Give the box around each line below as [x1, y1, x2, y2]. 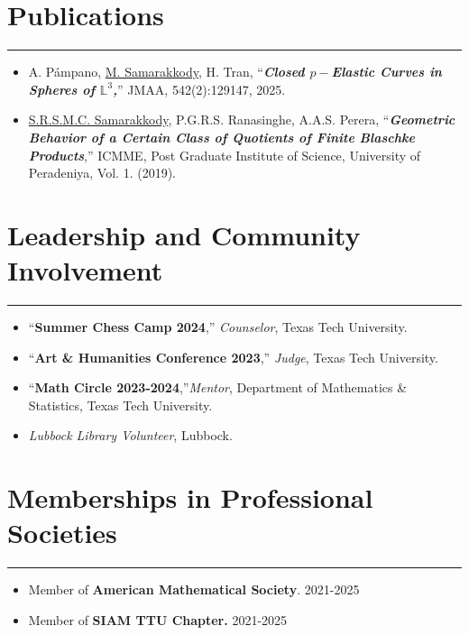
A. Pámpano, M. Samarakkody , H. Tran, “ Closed [28, 62, 305, 81]
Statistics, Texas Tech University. [28, 395, 213, 414]
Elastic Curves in [331, 62, 442, 81]
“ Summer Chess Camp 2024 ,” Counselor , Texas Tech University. [28, 317, 408, 336]
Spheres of [28, 79, 96, 98]
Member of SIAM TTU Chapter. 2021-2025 [28, 610, 288, 629]
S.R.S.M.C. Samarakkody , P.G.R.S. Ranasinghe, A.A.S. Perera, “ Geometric [28, 110, 455, 129]
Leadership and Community [7, 216, 361, 253]
